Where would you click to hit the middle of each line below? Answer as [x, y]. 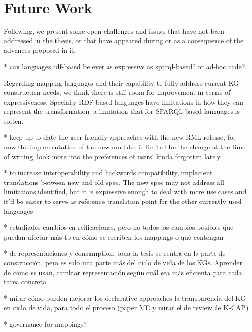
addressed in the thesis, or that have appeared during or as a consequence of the [124, 40]
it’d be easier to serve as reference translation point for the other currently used [123, 201]
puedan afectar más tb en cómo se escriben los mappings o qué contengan [114, 236]
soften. [14, 120]
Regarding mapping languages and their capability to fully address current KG [121, 83]
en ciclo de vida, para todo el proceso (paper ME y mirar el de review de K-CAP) [126, 307]
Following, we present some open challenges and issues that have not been [114, 31]
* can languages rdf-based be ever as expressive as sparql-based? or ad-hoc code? [125, 66]
